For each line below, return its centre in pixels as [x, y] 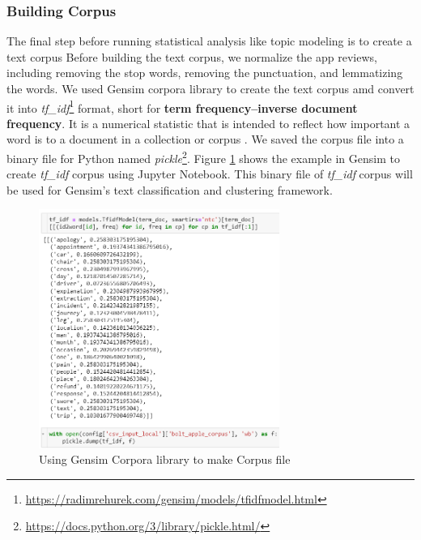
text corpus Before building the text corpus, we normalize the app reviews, [192, 56]
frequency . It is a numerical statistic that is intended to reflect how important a [208, 123]
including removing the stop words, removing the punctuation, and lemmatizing [205, 73]
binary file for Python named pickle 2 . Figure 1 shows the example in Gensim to [203, 157]
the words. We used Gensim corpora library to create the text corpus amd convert [210, 88]
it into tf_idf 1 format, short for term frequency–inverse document [182, 106]
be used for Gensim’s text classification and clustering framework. [170, 189]
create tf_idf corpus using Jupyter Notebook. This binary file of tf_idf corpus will [210, 174]
